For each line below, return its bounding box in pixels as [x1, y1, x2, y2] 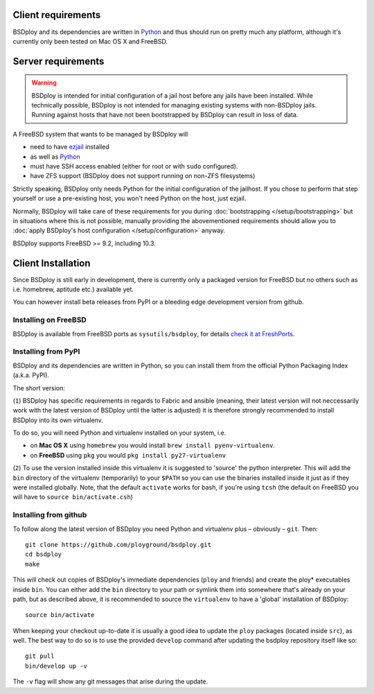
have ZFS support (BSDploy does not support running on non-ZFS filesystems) [30, 172, 256, 180]
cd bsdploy [25, 550, 62, 558]
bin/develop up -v [25, 662, 88, 670]
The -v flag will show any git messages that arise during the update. [12, 677, 208, 686]
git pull [25, 652, 55, 660]
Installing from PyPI [12, 347, 80, 356]
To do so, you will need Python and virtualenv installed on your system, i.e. [12, 428, 226, 437]
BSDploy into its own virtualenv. [12, 416, 103, 424]
